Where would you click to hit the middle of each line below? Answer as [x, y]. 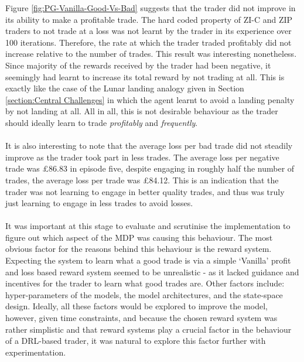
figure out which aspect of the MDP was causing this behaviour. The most [139, 237]
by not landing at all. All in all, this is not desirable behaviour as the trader [142, 111]
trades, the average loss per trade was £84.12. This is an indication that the [142, 180]
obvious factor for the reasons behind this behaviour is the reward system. [139, 249]
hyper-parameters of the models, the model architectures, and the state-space [144, 294]
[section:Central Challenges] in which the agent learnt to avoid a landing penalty [150, 99]
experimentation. [36, 352]
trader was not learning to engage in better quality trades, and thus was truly [145, 191]
